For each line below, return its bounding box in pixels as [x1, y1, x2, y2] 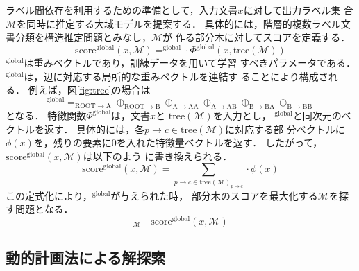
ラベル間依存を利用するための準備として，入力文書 [6, 3, 238, 17]
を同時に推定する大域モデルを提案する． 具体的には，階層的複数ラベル [17, 16, 341, 30]
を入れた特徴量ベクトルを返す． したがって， [116, 135, 323, 150]
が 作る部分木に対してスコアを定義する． [162, 30, 351, 44]
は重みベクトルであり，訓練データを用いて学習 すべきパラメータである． [24, 55, 356, 70]
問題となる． [15, 202, 74, 216]
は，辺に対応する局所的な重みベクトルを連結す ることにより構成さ [24, 69, 328, 83]
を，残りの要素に [33, 135, 112, 150]
